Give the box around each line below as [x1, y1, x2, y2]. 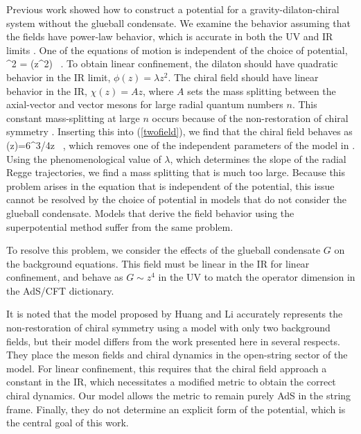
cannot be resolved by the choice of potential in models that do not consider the [6, 192, 347, 207]
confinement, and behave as [6, 270, 123, 284]
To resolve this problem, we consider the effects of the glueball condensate [6, 243, 321, 257]
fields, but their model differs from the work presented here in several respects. [6, 333, 340, 348]
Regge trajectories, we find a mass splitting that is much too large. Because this [6, 165, 346, 180]
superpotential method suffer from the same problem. [6, 219, 234, 234]
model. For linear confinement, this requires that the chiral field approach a [6, 361, 327, 375]
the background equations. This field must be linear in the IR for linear [6, 256, 310, 270]
